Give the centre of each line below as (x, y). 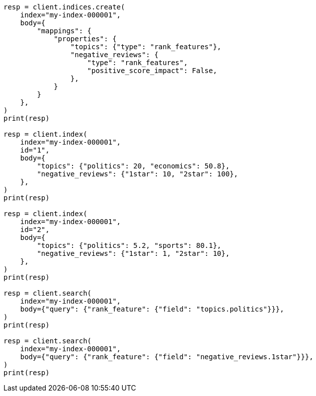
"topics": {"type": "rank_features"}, (146, 47)
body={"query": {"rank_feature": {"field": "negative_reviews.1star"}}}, (167, 357)
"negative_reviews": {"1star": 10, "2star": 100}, (138, 174)
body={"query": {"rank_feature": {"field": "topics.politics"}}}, (152, 309)
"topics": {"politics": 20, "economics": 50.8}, (133, 166)
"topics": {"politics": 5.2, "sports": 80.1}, (129, 245)
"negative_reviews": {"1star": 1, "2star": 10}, (133, 253)
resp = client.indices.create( (64, 7)
